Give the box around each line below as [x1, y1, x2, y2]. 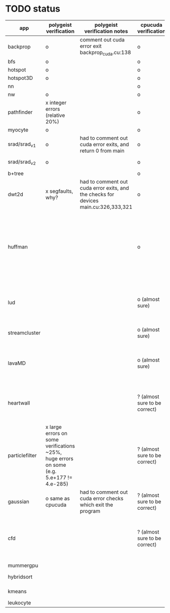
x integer [45, 99, 67, 106]
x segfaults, [45, 188, 73, 195]
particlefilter [8, 452, 37, 459]
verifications [45, 443, 75, 450]
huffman [8, 243, 28, 250]
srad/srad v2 [8, 158, 36, 166]
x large [45, 423, 62, 430]
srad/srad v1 [8, 140, 36, 148]
